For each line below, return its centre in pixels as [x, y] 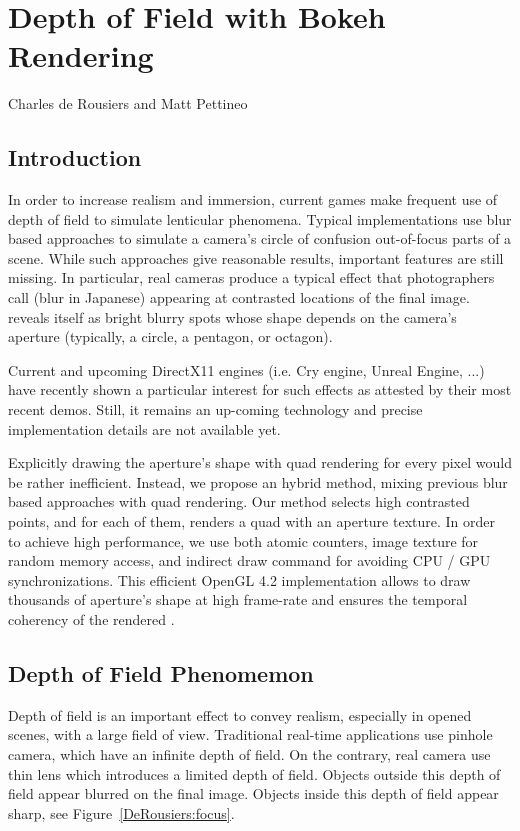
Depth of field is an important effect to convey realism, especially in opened [240, 714]
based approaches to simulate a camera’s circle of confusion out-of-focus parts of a [260, 238]
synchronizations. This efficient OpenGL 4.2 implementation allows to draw [239, 579]
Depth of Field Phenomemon [161, 672]
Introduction [75, 157]
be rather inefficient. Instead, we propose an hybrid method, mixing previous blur [258, 481]
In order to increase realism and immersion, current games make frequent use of [253, 199]
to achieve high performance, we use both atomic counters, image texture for [243, 540]
